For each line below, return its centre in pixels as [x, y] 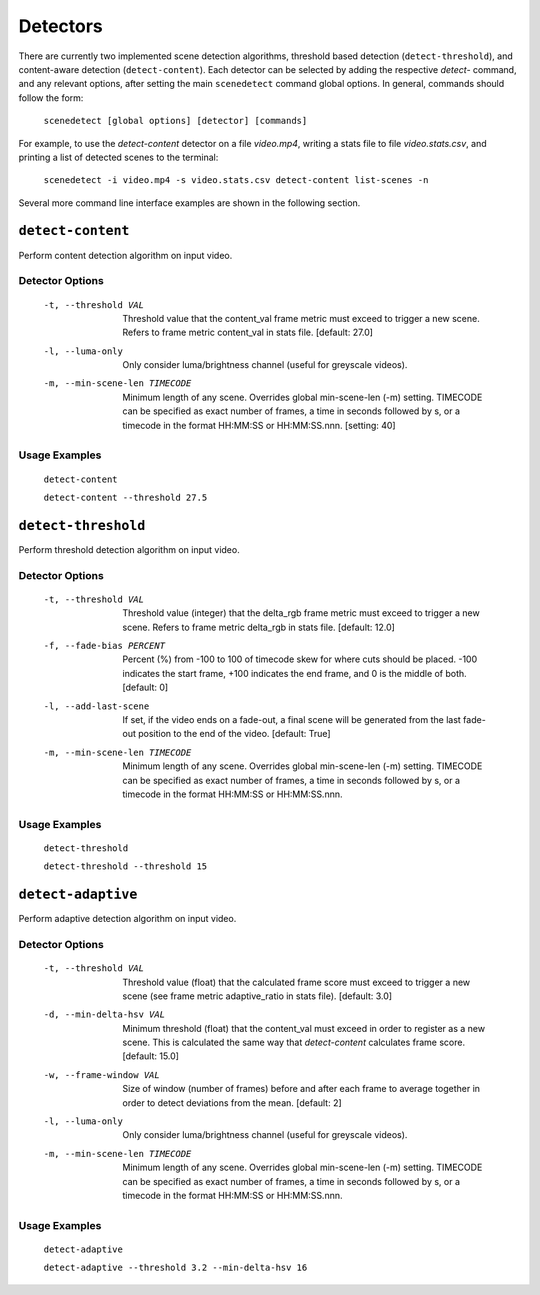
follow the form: [51, 97]
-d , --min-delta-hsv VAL [104, 1014]
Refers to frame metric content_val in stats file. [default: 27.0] [248, 332]
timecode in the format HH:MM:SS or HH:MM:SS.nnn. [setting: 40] [259, 425]
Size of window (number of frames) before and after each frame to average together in [301, 1089]
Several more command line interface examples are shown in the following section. [189, 202]
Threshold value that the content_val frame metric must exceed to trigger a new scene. [301, 318]
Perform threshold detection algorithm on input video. [129, 549]
